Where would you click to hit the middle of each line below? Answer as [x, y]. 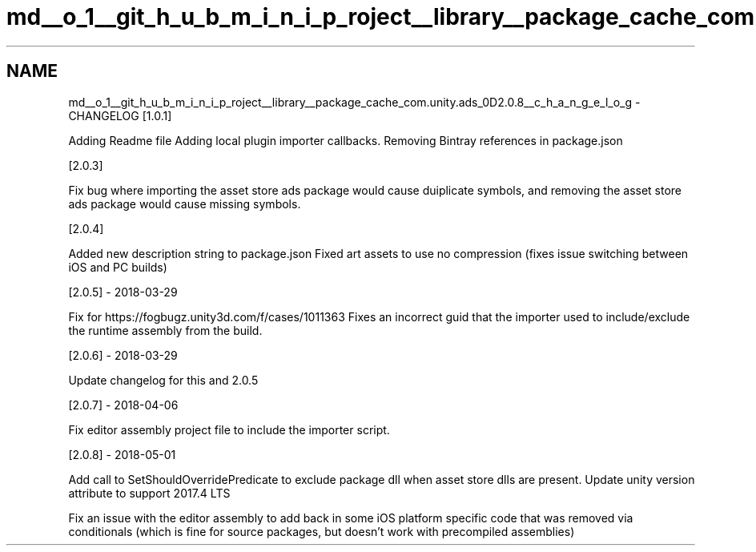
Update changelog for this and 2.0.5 [163, 380]
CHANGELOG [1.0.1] [120, 115]
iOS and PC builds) [118, 267]
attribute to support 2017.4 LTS [149, 493]
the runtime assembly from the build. [165, 330]
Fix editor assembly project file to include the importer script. [229, 429]
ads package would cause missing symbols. [185, 203]
